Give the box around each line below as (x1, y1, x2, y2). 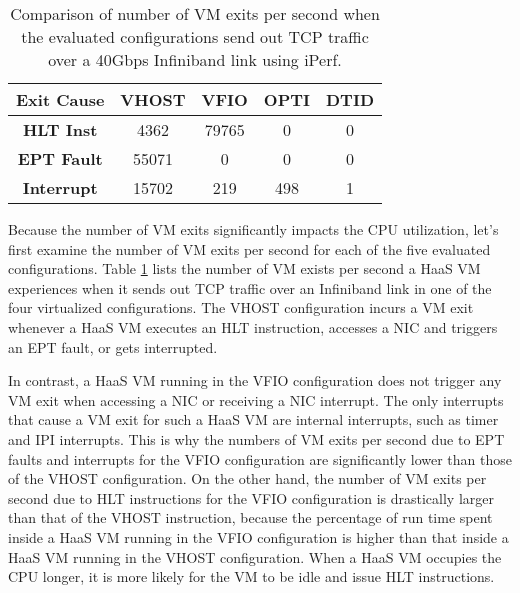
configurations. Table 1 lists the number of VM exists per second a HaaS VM (8, 258, 481, 279)
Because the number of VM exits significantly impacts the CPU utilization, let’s (8, 219, 499, 239)
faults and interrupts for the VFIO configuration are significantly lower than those (8, 448, 513, 469)
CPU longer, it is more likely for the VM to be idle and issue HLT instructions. (8, 566, 495, 587)
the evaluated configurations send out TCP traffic (21, 25, 369, 48)
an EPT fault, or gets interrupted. (8, 336, 218, 357)
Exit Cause (16, 88, 105, 111)
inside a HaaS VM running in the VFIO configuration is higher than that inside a (8, 526, 509, 547)
